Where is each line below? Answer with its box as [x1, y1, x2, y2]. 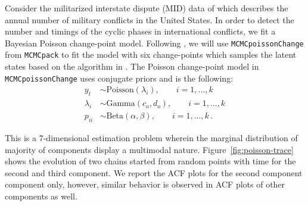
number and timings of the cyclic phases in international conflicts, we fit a [5, 25, 276, 38]
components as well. [5, 190, 77, 202]
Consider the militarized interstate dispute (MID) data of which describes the [5, 2, 288, 14]
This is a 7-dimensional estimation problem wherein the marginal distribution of [5, 132, 298, 144]
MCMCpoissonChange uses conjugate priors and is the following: [5, 71, 234, 84]
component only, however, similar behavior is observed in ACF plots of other [5, 178, 285, 191]
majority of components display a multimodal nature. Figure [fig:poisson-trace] [5, 143, 294, 155]
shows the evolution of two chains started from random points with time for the [5, 155, 296, 167]
